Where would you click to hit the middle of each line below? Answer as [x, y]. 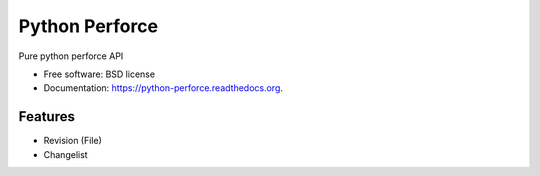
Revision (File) [72, 141]
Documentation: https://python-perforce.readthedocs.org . [163, 88]
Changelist [66, 154]
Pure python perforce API [71, 56]
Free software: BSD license [99, 74]
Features [46, 116]
